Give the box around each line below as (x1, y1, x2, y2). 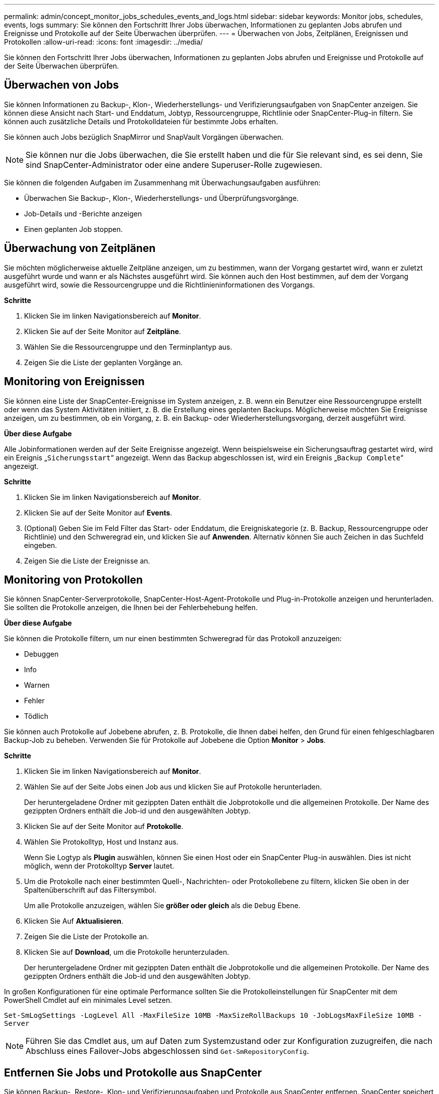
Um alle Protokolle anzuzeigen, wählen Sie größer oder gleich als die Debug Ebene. (24, 901, 301, 910)
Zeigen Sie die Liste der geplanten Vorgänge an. (24, 358, 183, 367)
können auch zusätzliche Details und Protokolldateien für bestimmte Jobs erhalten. (4, 117, 278, 126)
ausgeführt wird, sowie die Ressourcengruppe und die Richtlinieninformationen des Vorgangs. (4, 280, 315, 289)
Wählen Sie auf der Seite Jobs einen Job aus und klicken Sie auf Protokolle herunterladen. (24, 782, 322, 791)
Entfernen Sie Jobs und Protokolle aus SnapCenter (4, 1066, 262, 1079)
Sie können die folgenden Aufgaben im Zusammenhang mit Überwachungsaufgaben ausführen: (4, 178, 321, 187)
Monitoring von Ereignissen (4, 375, 145, 388)
